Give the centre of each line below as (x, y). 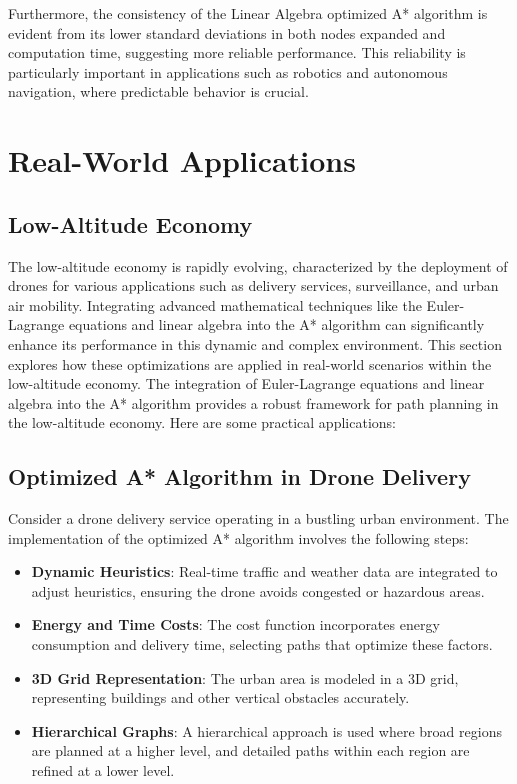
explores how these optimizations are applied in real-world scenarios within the (250, 363)
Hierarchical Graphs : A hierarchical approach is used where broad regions (266, 730)
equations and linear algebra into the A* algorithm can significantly (276, 324)
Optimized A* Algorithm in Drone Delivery (239, 476)
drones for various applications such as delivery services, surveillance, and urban (253, 285)
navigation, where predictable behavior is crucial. (158, 91)
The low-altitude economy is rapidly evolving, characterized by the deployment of (258, 265)
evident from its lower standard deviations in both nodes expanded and (227, 32)
